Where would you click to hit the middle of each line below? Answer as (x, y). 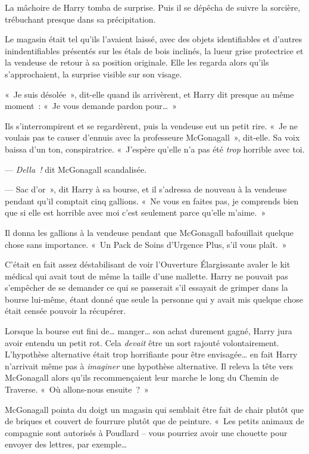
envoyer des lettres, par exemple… (66, 444)
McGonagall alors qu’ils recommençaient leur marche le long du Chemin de (142, 377)
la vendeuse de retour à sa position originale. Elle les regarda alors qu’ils (137, 62)
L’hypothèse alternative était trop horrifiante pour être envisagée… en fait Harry (151, 354)
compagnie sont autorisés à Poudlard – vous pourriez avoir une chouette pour (146, 432)
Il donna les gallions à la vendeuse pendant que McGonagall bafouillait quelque (149, 232)
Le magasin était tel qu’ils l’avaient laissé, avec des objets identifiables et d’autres (154, 39)
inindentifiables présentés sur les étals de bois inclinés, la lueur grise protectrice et (154, 50)
